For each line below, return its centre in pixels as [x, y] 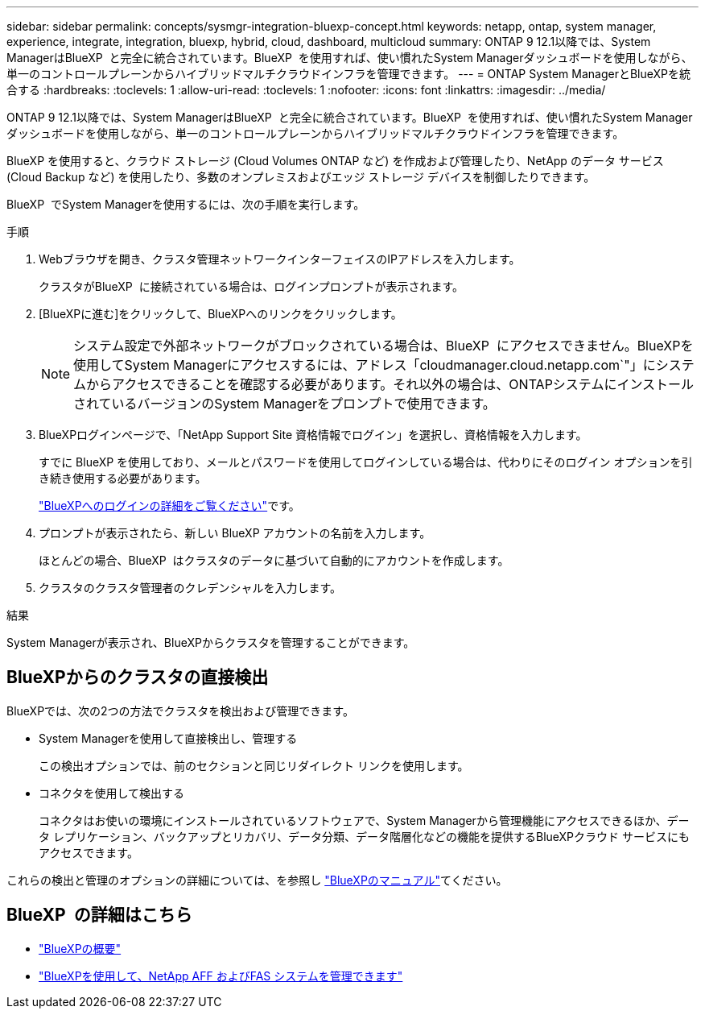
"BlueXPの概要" [80, 948]
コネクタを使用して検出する [112, 793]
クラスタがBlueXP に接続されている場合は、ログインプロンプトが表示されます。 [251, 286]
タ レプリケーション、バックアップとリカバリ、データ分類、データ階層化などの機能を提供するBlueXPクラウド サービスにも [364, 836]
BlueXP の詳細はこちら [99, 915]
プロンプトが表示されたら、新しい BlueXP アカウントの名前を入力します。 [235, 533]
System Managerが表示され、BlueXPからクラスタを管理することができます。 [211, 642]
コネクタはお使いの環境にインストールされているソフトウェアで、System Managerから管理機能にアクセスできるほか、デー [364, 820]
